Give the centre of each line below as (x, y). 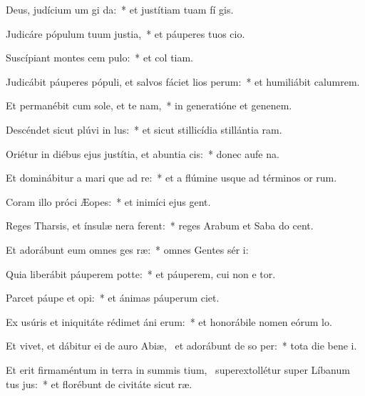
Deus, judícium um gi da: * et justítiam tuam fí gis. (120, 9)
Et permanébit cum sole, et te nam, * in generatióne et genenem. (149, 105)
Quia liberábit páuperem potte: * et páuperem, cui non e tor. (141, 273)
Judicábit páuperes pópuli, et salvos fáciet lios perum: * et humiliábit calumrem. (183, 81)
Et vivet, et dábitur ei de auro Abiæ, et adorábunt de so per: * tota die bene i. (181, 346)
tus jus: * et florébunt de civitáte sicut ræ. (99, 383)
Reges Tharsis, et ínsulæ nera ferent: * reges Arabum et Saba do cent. (160, 226)
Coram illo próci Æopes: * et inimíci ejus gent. (108, 201)
